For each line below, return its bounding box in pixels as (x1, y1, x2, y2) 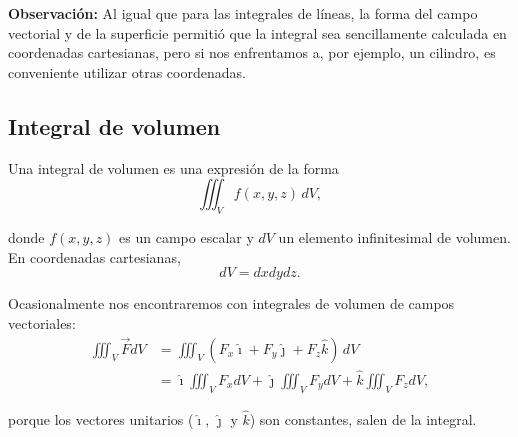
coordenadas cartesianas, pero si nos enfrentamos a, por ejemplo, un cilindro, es (8, 42, 496, 63)
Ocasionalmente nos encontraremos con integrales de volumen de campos (8, 293, 455, 314)
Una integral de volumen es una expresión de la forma (8, 157, 339, 178)
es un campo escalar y (119, 226, 254, 247)
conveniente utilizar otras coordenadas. (8, 61, 246, 82)
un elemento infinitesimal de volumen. (278, 226, 511, 247)
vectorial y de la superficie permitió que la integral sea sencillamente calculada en (8, 22, 507, 43)
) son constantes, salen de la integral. (249, 408, 477, 429)
